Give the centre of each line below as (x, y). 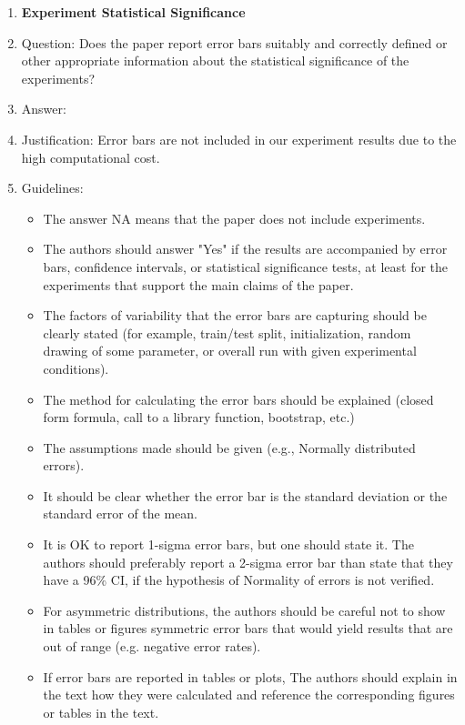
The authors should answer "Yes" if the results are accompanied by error (245, 249)
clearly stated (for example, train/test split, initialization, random (227, 332)
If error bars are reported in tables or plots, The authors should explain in (250, 676)
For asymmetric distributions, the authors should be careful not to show (244, 610)
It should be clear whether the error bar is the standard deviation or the (245, 495)
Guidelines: (52, 188)
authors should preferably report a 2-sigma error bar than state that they (248, 562)
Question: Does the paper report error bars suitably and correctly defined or (234, 42)
